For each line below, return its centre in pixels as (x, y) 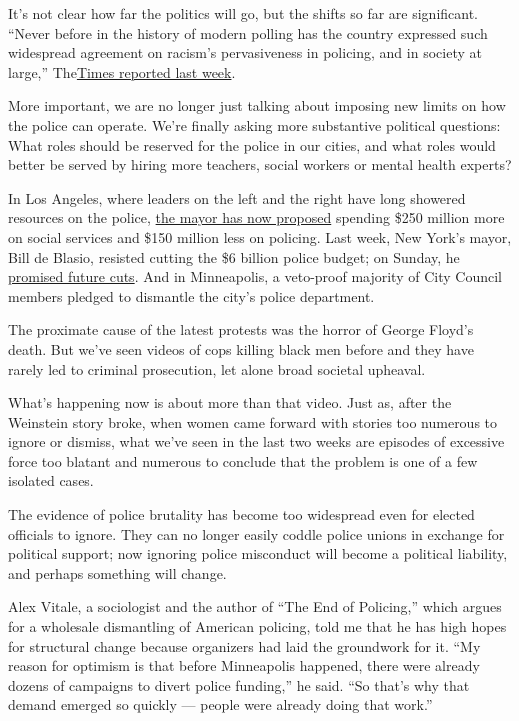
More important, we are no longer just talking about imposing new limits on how (257, 105)
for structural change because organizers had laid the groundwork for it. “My (244, 645)
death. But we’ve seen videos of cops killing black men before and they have (241, 348)
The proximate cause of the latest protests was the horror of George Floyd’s (241, 329)
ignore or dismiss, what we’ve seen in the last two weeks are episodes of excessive (256, 441)
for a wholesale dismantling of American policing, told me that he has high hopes (257, 626)
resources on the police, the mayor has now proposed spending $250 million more (256, 217)
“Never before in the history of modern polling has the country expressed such (248, 32)
